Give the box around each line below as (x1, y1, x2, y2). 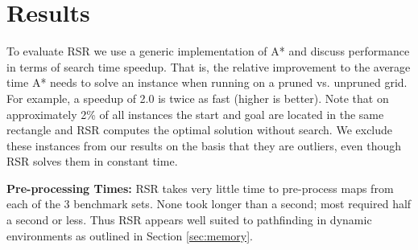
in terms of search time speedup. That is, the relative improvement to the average (6, 58, 411, 75)
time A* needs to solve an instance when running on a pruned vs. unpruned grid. (6, 74, 408, 91)
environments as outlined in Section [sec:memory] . (6, 227, 253, 244)
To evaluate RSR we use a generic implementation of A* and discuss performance (6, 43, 410, 59)
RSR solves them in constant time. (6, 153, 178, 170)
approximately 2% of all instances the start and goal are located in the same (6, 105, 384, 122)
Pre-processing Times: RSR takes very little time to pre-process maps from (6, 179, 394, 196)
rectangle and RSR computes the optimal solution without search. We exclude (6, 121, 393, 138)
